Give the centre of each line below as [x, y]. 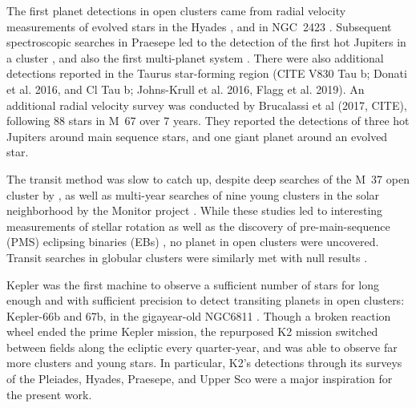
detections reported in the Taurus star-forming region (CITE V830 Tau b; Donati [207, 73]
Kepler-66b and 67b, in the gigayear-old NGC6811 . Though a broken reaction [199, 315]
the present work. [49, 394]
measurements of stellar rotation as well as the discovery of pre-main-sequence [198, 226]
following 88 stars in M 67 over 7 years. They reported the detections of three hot [208, 121]
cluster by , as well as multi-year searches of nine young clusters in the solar [193, 194]
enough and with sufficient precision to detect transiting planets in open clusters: [206, 300]
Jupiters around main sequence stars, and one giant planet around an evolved [197, 136]
